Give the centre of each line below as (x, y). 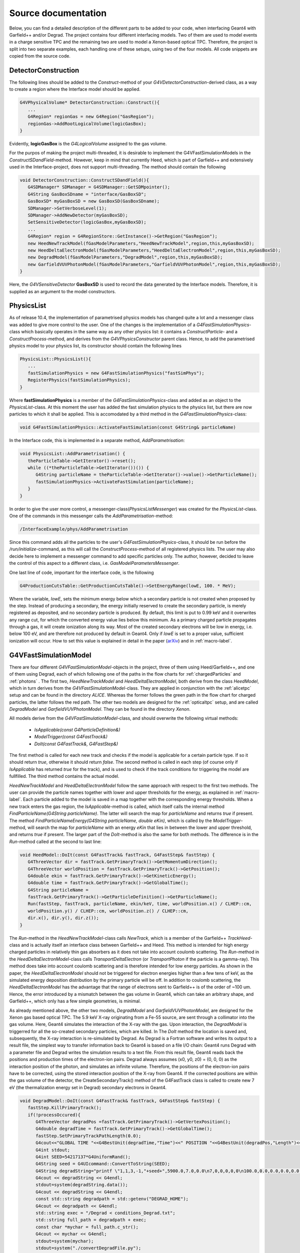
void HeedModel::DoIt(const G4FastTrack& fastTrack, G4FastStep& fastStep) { (117, 855)
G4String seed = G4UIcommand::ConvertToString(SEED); (103, 1164)
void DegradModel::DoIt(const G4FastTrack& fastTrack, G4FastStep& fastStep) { (120, 1101)
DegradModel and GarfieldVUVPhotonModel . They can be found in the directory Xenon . (100, 709)
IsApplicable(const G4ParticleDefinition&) (77, 730)
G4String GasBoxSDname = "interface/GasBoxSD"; (87, 194)
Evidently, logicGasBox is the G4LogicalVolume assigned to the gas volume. (88, 143)
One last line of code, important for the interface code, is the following (81, 572)
